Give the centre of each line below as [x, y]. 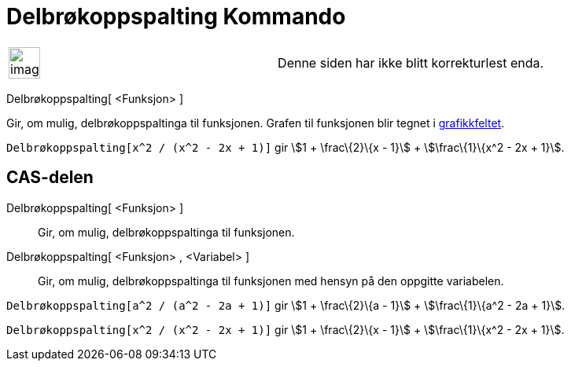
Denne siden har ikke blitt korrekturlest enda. [411, 62]
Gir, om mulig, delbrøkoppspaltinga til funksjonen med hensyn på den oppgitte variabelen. [271, 281]
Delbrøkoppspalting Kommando [176, 17]
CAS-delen [50, 178]
